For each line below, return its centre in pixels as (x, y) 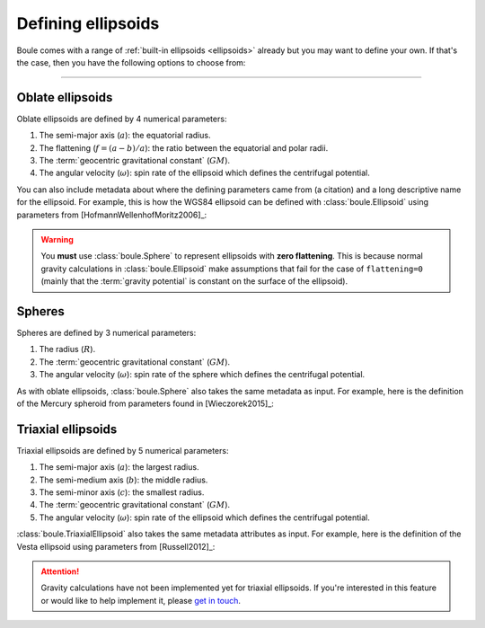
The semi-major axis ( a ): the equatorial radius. (125, 136)
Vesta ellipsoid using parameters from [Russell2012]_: (116, 546)
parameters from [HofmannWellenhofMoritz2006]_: (112, 215)
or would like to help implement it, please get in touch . (141, 600)
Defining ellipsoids (88, 23)
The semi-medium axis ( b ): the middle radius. (123, 480)
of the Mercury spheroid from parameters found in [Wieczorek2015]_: (145, 403)
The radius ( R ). (67, 349)
